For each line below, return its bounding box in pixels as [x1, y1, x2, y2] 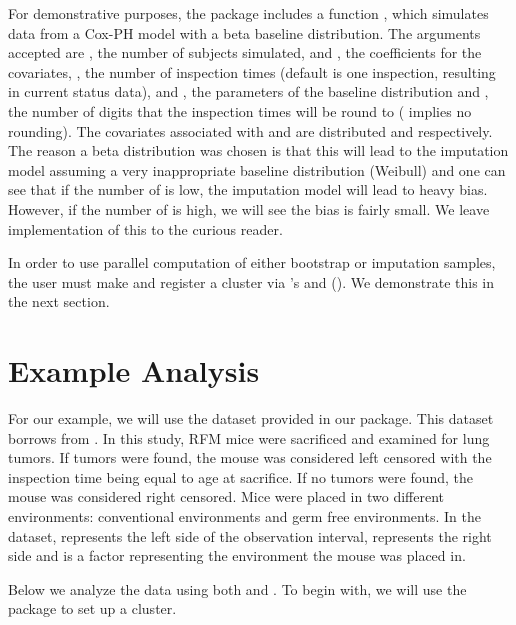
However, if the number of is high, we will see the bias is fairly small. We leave [8, 198, 490, 219]
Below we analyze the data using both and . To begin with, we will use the [8, 578, 467, 599]
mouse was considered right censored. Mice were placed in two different [8, 486, 444, 507]
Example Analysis [8, 350, 260, 391]
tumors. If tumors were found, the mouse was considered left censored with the [8, 447, 492, 468]
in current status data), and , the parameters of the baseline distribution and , [8, 81, 489, 102]
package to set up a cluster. [8, 598, 177, 619]
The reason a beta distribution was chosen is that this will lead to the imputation [8, 140, 509, 161]
